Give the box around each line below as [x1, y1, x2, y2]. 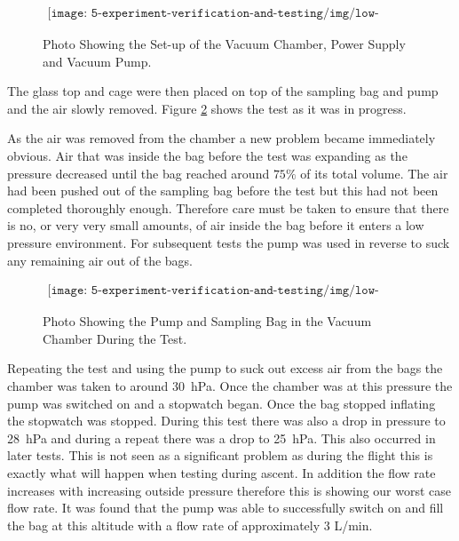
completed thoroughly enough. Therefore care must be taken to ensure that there [7, 198, 449, 217]
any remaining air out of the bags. [7, 251, 194, 269]
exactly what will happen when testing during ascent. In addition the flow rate [7, 463, 436, 481]
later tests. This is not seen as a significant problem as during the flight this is [7, 446, 433, 465]
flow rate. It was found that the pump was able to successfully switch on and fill [7, 498, 444, 517]
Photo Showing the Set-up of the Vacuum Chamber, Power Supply [43, 35, 406, 53]
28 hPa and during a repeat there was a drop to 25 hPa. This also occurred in [7, 428, 436, 447]
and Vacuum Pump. [43, 52, 152, 70]
